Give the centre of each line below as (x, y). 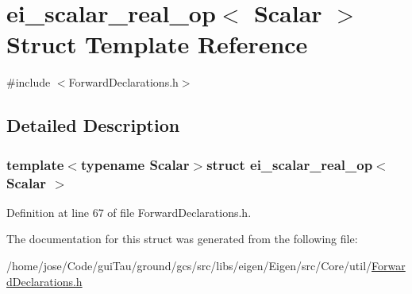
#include (29, 82)
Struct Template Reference (157, 44)
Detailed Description (93, 125)
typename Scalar (135, 164)
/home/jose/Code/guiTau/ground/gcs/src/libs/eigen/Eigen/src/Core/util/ (189, 266)
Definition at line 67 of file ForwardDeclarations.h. (129, 212)
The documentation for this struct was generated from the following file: (182, 239)
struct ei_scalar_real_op (290, 164)
